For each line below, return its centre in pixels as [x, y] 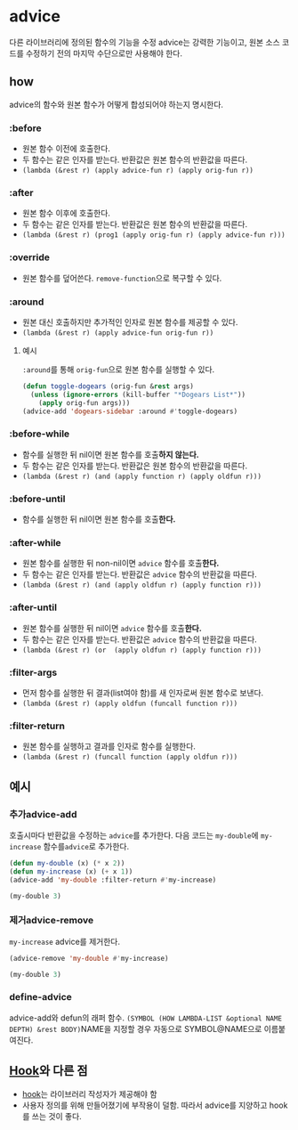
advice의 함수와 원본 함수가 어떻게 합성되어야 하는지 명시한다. [117, 104]
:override [30, 257]
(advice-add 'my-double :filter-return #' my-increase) [113, 880]
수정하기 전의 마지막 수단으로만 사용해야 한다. [104, 53]
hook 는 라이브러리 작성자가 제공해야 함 [89, 1093]
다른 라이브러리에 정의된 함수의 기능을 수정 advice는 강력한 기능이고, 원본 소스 [145, 42]
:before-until [37, 499]
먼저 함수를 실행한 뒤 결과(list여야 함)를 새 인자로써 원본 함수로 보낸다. [143, 693]
